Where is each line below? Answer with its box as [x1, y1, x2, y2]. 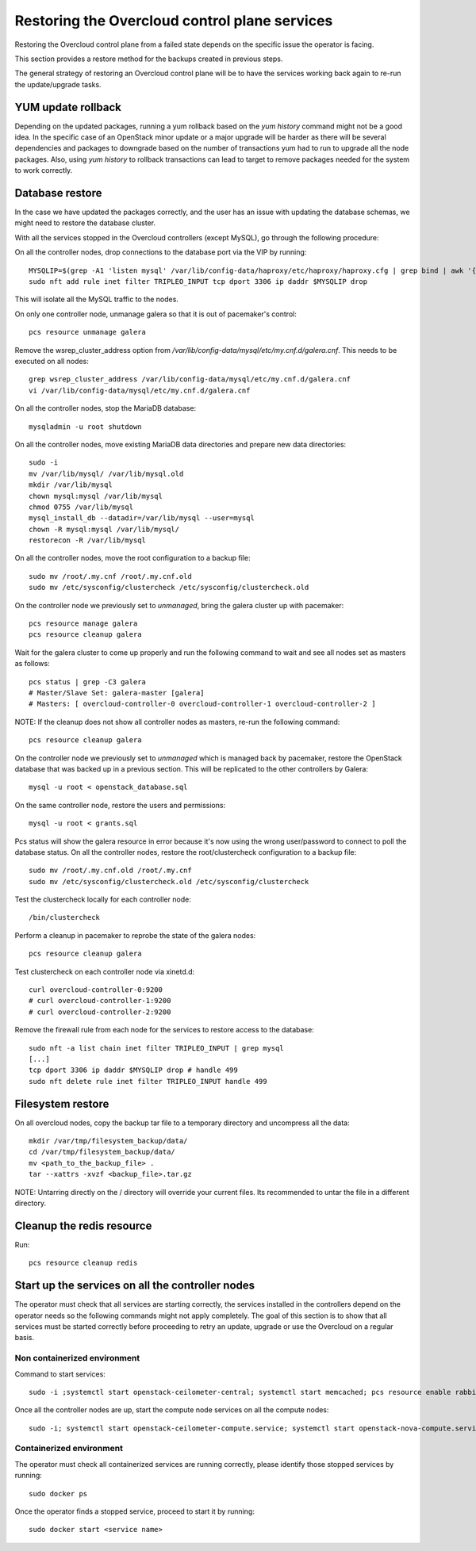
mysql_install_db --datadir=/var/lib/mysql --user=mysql [29, 514, 255, 523]
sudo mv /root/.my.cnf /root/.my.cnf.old [29, 572, 192, 580]
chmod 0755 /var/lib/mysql [29, 502, 134, 511]
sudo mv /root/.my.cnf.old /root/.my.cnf [29, 866, 192, 875]
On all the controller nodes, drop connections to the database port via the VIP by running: [14, 247, 307, 257]
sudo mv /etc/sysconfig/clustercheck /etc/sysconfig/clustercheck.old [29, 583, 309, 592]
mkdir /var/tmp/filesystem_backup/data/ [29, 1136, 188, 1146]
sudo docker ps [29, 1489, 88, 1498]
